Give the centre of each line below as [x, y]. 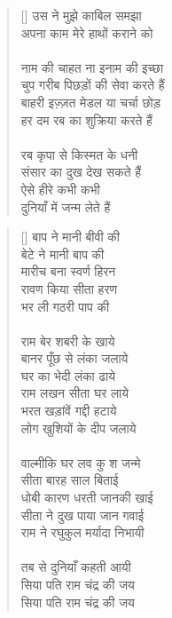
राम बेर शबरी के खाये [68, 341]
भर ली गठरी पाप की [65, 306]
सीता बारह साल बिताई [70, 480]
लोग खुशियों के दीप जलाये [78, 428]
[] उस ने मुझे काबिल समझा [81, 15]
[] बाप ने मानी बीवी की [70, 237]
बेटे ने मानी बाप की [63, 254]
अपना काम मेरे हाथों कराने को [87, 32]
